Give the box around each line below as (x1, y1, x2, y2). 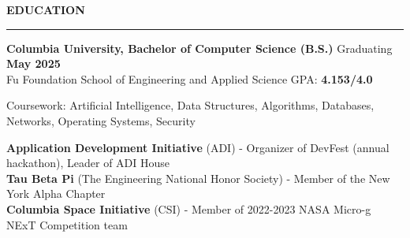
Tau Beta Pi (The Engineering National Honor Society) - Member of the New (6, 169, 390, 186)
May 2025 (6, 55, 61, 72)
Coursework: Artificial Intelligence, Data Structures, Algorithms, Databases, (6, 97, 375, 113)
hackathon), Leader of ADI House (6, 154, 170, 171)
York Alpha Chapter (6, 185, 106, 202)
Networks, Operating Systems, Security (6, 112, 196, 128)
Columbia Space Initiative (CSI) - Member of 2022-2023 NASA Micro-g (6, 200, 371, 217)
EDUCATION (6, 2, 85, 17)
